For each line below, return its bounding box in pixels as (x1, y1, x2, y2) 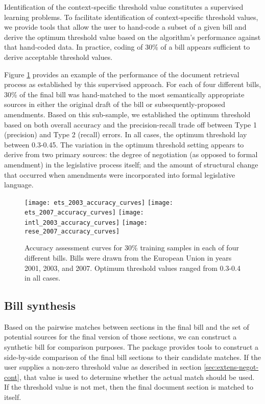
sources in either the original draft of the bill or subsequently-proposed (4, 99, 226, 110)
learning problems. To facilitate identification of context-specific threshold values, (4, 11, 258, 22)
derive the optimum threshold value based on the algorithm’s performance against (4, 31, 261, 42)
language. (4, 179, 34, 190)
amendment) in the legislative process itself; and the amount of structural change (4, 159, 258, 169)
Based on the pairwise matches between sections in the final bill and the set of (4, 321, 249, 332)
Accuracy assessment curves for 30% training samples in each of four (25, 242, 239, 253)
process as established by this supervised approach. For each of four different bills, (4, 79, 261, 90)
